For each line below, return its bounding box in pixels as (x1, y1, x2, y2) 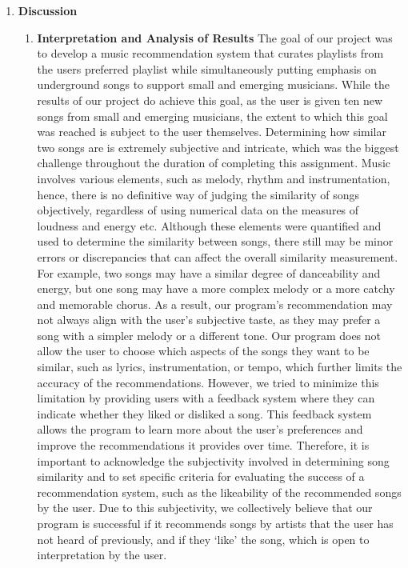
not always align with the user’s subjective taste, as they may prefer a (37, 311, 381, 328)
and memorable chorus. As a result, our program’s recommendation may (37, 295, 393, 312)
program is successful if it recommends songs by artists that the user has (37, 515, 394, 531)
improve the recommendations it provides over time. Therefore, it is (37, 437, 370, 454)
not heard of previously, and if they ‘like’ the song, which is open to (37, 530, 370, 547)
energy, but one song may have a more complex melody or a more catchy (37, 280, 395, 297)
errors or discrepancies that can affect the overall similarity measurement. (37, 248, 398, 265)
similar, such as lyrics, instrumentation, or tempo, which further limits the (37, 358, 402, 375)
